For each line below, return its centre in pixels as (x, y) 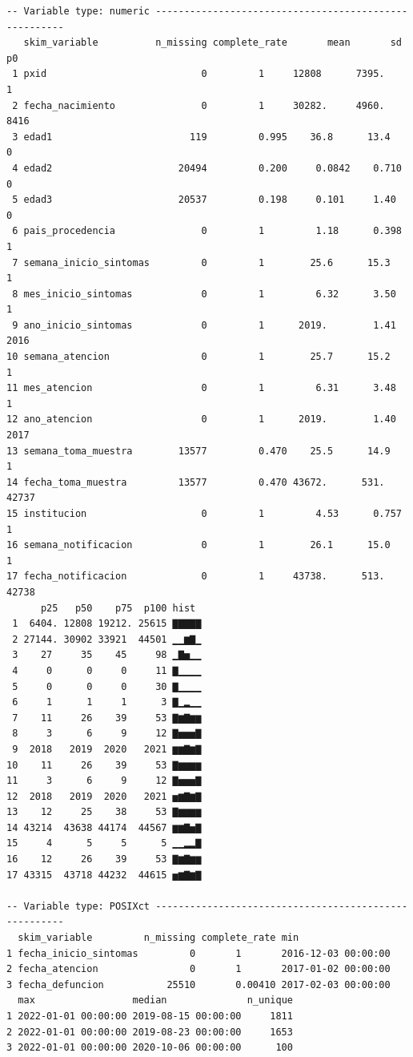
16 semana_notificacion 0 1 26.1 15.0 (198, 545)
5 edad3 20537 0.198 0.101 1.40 (204, 200)
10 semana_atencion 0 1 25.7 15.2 (198, 357)
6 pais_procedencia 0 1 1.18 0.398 (207, 231)
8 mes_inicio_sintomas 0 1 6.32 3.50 (204, 294)
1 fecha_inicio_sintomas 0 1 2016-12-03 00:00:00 (198, 953)
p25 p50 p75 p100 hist (118, 608)
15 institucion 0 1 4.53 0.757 (204, 514)
